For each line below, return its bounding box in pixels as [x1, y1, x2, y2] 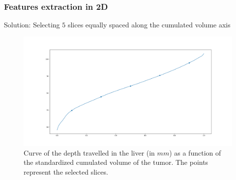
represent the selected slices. [24, 166, 108, 177]
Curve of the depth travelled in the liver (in [24, 147, 155, 157]
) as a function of [169, 147, 221, 157]
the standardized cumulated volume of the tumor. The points [24, 157, 208, 167]
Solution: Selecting [4, 20, 60, 30]
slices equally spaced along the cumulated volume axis [67, 20, 231, 30]
